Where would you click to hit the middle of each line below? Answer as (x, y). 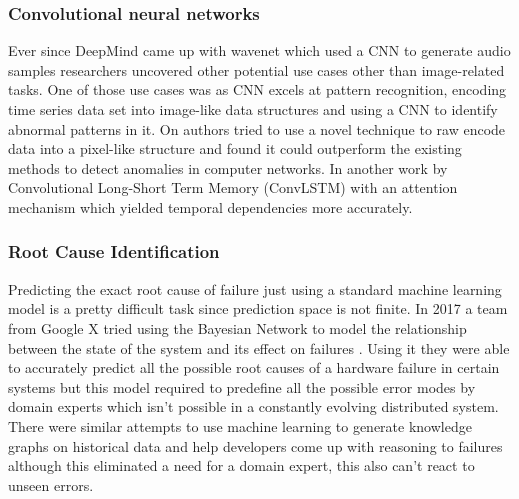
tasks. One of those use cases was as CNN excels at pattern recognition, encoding (257, 89)
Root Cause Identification (114, 251)
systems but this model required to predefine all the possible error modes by (242, 386)
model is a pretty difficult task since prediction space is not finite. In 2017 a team (258, 308)
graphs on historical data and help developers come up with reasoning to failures (255, 445)
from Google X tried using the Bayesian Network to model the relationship (237, 327)
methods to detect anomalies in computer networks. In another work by (228, 167)
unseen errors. (51, 484)
